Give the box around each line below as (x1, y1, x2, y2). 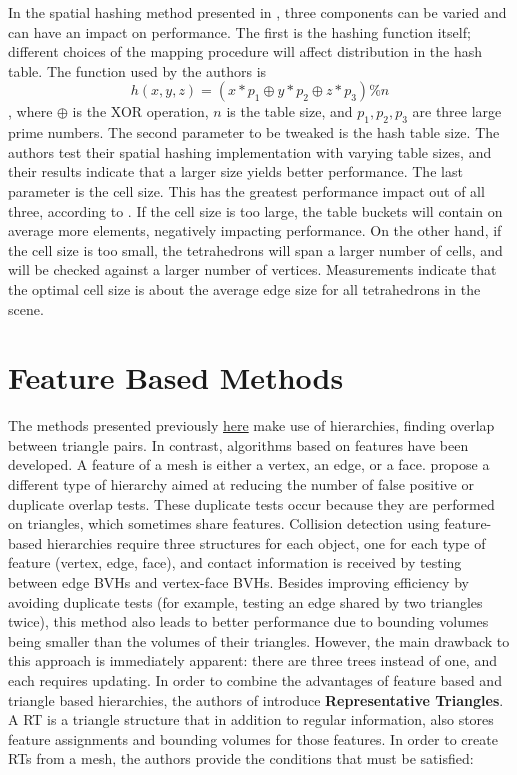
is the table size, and (226, 101, 353, 122)
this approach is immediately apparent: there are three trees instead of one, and (8, 650, 497, 671)
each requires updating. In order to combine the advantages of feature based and (8, 669, 502, 690)
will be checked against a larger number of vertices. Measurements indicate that (8, 259, 497, 280)
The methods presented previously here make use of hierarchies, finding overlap (8, 415, 495, 436)
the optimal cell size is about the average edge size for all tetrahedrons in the (8, 278, 481, 299)
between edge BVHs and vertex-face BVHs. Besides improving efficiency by (8, 571, 469, 592)
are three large (412, 101, 502, 122)
